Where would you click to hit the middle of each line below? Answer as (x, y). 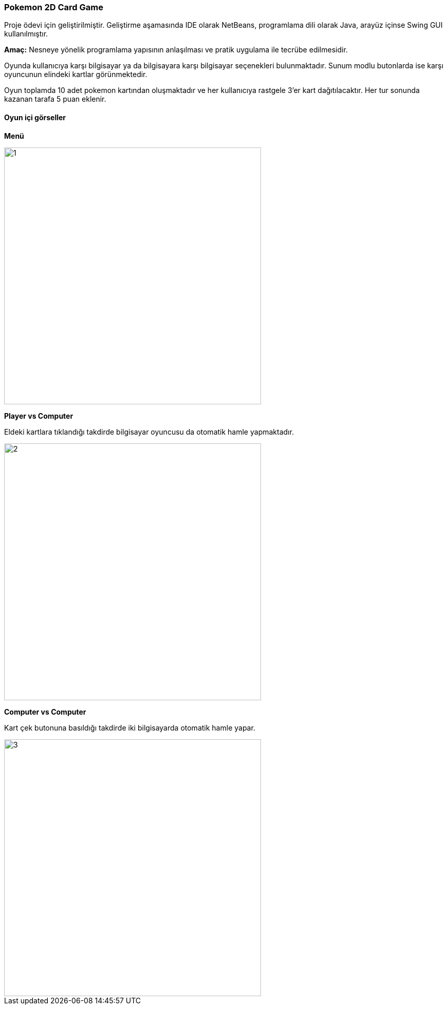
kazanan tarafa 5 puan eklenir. (55, 99)
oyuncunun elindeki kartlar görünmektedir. (76, 74)
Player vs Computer (39, 416)
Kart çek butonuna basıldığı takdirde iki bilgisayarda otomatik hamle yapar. (130, 727)
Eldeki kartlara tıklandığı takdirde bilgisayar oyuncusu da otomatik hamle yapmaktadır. (149, 432)
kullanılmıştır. (26, 34)
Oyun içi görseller (35, 117)
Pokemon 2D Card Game (54, 7)
